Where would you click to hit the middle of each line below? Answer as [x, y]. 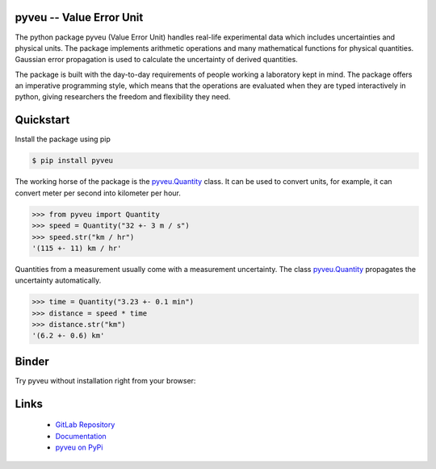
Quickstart [42, 120]
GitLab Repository [85, 425]
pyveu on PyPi [79, 447]
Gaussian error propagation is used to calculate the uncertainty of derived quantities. [156, 60]
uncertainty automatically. [58, 281]
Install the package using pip [63, 139]
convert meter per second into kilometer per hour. [98, 193]
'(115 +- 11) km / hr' [77, 248]
